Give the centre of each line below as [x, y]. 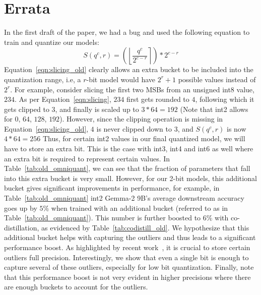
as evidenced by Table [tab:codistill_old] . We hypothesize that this [145, 227]
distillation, [22, 227]
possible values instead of [217, 79]
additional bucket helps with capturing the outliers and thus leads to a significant [130, 237]
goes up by [21, 208]
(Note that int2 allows [214, 109]
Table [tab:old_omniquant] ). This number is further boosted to [103, 218]
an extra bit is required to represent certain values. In [87, 158]
